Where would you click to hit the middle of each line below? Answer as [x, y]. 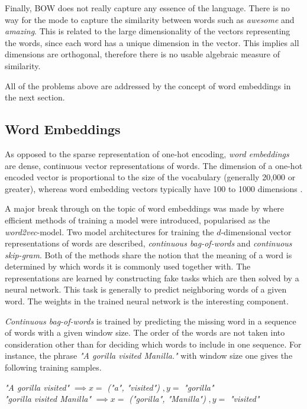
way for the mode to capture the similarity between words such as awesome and [150, 19]
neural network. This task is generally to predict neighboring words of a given [146, 289]
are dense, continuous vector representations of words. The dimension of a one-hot [154, 165]
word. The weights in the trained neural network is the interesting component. [147, 301]
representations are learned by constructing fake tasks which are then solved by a [152, 277]
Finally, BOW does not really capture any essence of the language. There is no [147, 8]
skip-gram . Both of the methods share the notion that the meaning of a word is [148, 254]
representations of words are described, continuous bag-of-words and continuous [148, 243]
